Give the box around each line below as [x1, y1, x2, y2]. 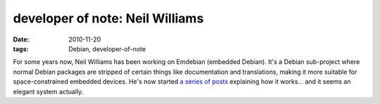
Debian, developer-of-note [68, 44, 146, 53]
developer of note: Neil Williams [13, 11, 204, 26]
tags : [13, 44, 29, 53]
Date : [13, 35, 30, 44]
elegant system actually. [13, 87, 84, 96]
